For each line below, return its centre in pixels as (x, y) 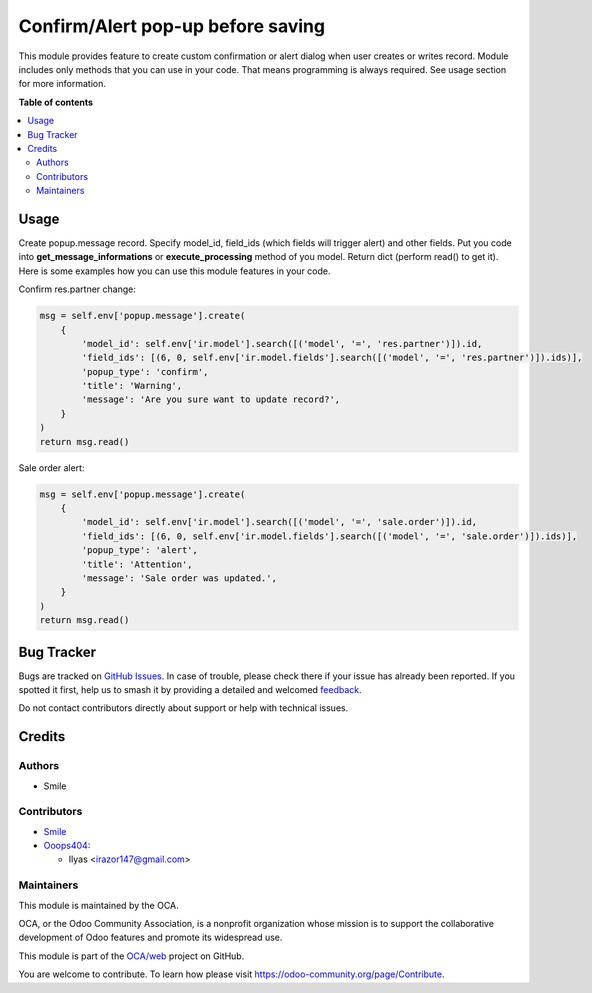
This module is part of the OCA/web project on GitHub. (131, 956)
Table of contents (56, 102)
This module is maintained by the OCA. (98, 905)
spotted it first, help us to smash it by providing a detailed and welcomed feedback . (190, 690)
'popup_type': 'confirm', (145, 371)
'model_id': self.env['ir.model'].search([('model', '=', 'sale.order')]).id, (279, 522)
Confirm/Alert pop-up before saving (171, 26)
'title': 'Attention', (137, 564)
